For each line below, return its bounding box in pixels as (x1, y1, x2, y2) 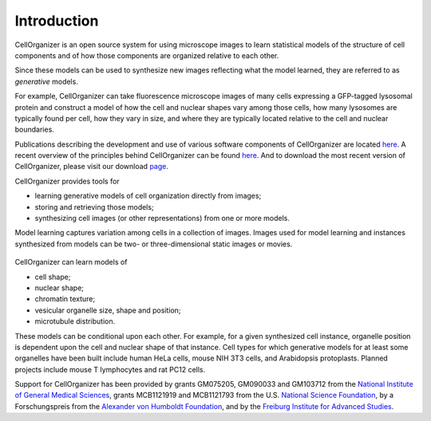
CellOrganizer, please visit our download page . (14, 162, 169, 171)
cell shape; (34, 272, 71, 281)
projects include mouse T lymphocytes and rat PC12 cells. (14, 364, 206, 374)
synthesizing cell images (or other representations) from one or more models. (34, 214, 291, 223)
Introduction (14, 12, 99, 30)
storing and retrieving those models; (34, 202, 155, 211)
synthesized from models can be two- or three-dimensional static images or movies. (14, 239, 293, 249)
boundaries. (14, 124, 55, 135)
